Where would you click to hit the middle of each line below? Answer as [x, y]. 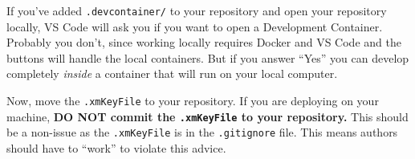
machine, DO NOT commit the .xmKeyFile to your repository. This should [207, 116]
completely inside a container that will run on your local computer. [172, 73]
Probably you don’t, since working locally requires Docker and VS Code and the [204, 42]
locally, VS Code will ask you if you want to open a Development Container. [195, 26]
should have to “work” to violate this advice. [116, 148]
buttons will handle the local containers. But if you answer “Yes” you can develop [208, 57]
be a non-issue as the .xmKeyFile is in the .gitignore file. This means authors [202, 132]
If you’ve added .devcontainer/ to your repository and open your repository [197, 10]
